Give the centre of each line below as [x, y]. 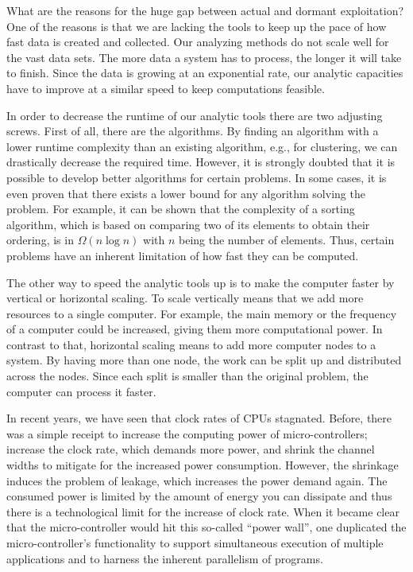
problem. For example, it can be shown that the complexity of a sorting [181, 209]
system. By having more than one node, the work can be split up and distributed [204, 360]
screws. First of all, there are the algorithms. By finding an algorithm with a [193, 131]
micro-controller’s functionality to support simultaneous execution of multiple [195, 543]
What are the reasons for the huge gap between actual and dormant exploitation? [205, 10]
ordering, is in [40, 240]
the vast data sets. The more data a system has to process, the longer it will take [204, 57]
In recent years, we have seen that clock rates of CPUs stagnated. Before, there [199, 418]
